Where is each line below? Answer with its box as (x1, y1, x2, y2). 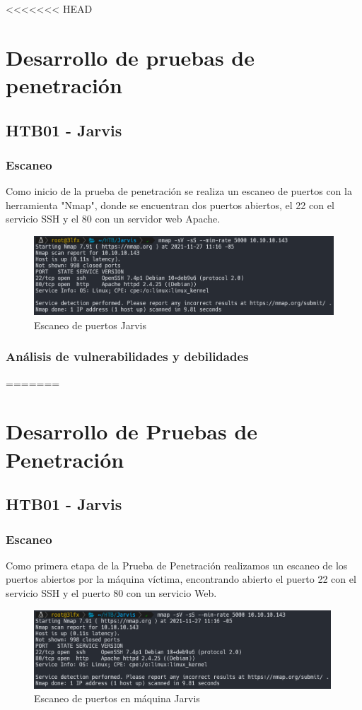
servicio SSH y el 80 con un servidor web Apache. (6, 211, 221, 226)
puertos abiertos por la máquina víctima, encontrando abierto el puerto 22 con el (6, 572, 356, 586)
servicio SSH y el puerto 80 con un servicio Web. (6, 586, 217, 600)
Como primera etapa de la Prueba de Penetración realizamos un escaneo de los (6, 557, 348, 572)
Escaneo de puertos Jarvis (34, 317, 146, 332)
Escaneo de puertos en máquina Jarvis (34, 691, 200, 706)
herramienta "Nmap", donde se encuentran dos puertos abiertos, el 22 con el (6, 197, 334, 212)
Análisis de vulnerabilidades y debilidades (6, 348, 249, 365)
